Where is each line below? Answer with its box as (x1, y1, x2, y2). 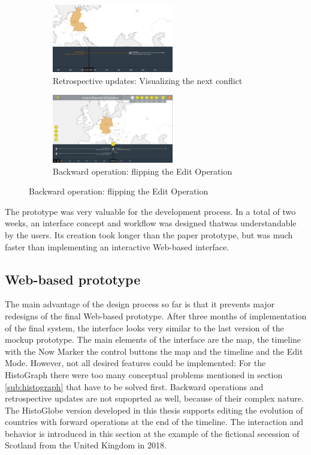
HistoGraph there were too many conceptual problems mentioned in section (5, 368, 283, 381)
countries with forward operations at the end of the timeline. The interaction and (5, 415, 304, 428)
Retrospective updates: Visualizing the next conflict (53, 74, 243, 86)
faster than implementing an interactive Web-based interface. (5, 240, 229, 253)
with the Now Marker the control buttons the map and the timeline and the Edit (5, 345, 303, 357)
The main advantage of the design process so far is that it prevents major (5, 298, 275, 310)
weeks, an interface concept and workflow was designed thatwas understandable (5, 217, 297, 229)
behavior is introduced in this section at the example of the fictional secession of (5, 427, 300, 439)
